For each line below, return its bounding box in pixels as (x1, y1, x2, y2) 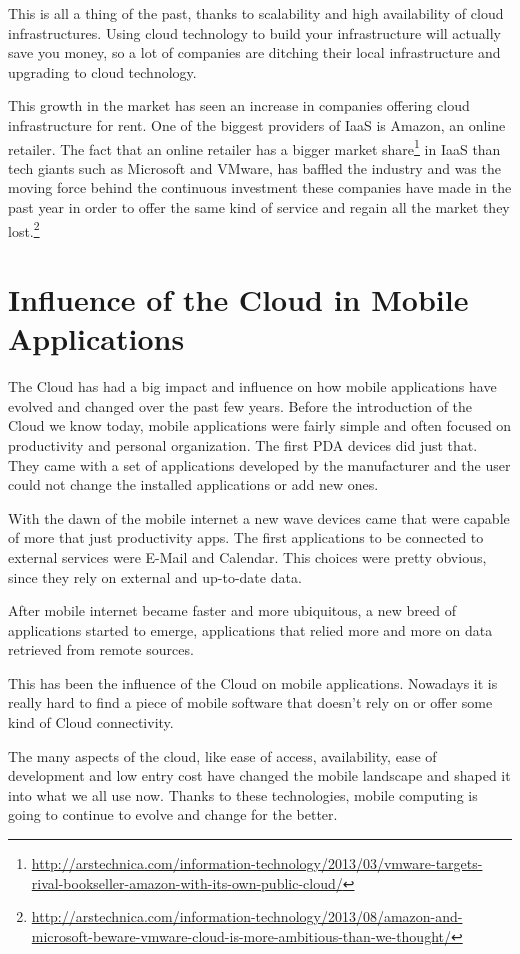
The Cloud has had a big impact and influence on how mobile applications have (8, 376, 497, 397)
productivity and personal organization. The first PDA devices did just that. (8, 434, 478, 455)
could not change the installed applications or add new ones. (8, 474, 379, 495)
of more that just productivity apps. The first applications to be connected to (8, 527, 484, 548)
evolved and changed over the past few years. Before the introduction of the (8, 395, 473, 416)
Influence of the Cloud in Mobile (8, 279, 469, 320)
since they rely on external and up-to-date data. (8, 566, 302, 587)
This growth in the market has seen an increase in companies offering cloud (8, 95, 470, 116)
